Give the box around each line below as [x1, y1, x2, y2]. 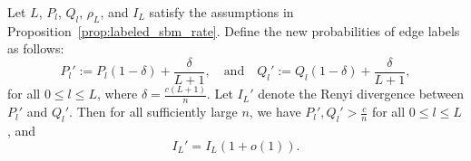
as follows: [7, 39, 64, 58]
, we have [249, 102, 301, 121]
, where [96, 84, 138, 103]
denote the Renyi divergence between [258, 84, 465, 103]
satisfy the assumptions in [149, 3, 294, 21]
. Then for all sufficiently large [69, 102, 238, 121]
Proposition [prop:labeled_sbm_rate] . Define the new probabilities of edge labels [7, 21, 460, 40]
